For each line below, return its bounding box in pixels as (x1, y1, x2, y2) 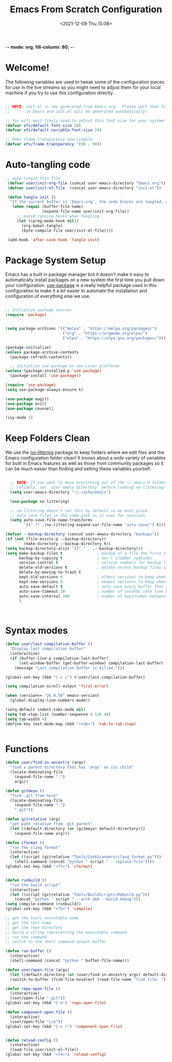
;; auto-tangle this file (5, 176, 60, 181)
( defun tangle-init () (7, 195, 56, 200)
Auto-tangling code (5, 159, 91, 171)
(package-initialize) (5, 345, 52, 350)
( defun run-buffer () (5, 949, 52, 954)
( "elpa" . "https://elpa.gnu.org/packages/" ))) (62, 336, 166, 341)
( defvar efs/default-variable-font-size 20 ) (5, 128, 102, 133)
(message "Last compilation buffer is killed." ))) (14, 665, 125, 671)
